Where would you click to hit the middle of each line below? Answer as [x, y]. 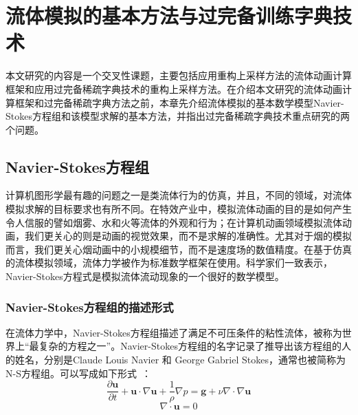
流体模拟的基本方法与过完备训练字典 [169, 15]
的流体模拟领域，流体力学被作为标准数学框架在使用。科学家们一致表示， [169, 263]
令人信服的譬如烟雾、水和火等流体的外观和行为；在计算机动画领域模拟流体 [174, 222]
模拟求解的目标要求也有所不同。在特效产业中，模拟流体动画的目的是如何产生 [179, 209]
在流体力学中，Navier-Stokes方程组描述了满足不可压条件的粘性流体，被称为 [174, 332]
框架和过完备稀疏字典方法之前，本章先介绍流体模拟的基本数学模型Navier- [179, 102]
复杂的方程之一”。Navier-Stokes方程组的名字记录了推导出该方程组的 [190, 346]
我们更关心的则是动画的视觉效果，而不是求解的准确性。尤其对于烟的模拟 [188, 236]
